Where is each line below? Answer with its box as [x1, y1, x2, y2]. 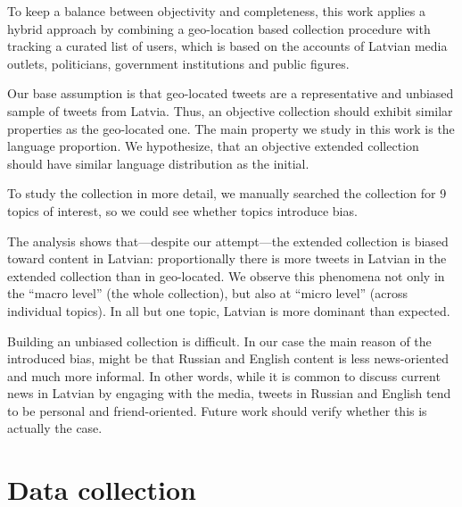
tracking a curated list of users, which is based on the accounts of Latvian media [7, 37, 448, 55]
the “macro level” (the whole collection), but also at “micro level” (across [7, 284, 408, 303]
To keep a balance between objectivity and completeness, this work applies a [7, 2, 425, 20]
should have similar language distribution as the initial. [7, 154, 309, 172]
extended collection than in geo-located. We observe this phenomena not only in [7, 266, 445, 285]
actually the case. [7, 419, 103, 437]
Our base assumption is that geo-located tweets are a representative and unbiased [7, 84, 454, 103]
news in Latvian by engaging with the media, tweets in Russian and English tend [7, 384, 451, 403]
